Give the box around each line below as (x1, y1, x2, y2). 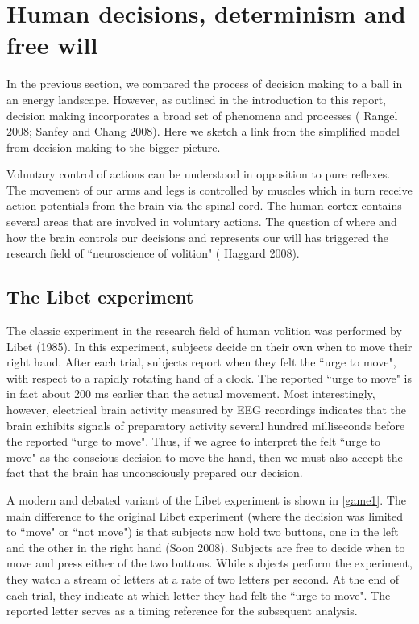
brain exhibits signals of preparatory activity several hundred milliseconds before (6, 417, 405, 433)
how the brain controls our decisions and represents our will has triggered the (6, 228, 389, 245)
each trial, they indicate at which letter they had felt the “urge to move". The (6, 586, 391, 603)
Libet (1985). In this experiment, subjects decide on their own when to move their (6, 337, 413, 354)
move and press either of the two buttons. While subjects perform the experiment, (6, 555, 413, 572)
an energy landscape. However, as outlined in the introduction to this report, (6, 90, 387, 107)
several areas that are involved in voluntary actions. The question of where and (6, 213, 397, 230)
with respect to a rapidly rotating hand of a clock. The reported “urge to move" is (6, 369, 413, 386)
